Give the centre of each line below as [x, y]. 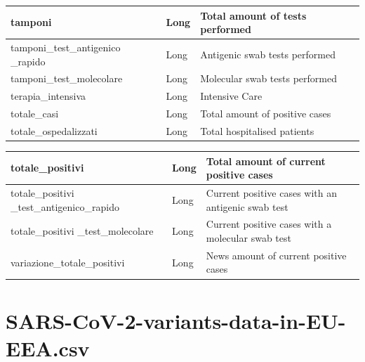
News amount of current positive [276, 255]
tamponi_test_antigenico [66, 47]
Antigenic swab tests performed [268, 54]
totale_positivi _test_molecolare [82, 231]
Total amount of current [266, 161]
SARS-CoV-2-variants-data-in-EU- [176, 320]
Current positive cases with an [272, 192]
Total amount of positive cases [266, 114]
